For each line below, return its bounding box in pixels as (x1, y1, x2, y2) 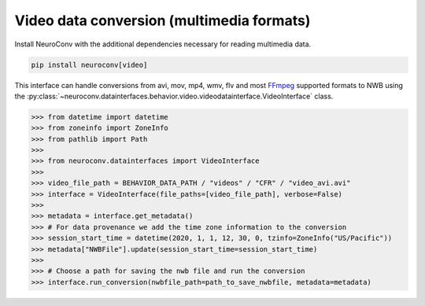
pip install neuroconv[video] (31, 60, 148, 69)
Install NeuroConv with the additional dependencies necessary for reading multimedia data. (14, 39, 312, 49)
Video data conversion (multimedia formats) (14, 12, 311, 29)
